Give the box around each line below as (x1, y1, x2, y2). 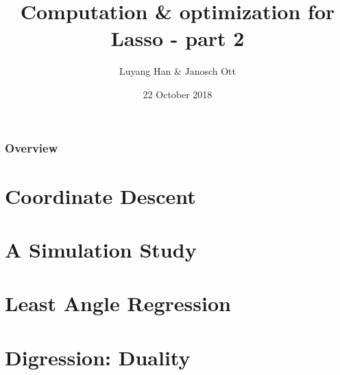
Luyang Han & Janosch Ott (119, 64, 236, 78)
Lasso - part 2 (110, 24, 245, 52)
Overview (5, 139, 58, 156)
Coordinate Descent (5, 181, 196, 209)
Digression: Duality (5, 343, 191, 371)
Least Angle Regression (5, 289, 231, 317)
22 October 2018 (143, 87, 212, 101)
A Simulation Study (5, 235, 197, 263)
